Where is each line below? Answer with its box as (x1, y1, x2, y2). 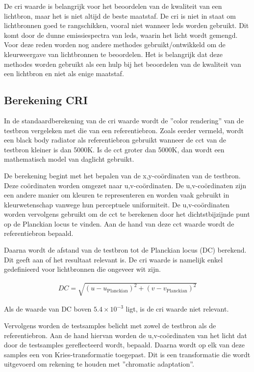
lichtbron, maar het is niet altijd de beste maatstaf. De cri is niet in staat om (4, 10, 236, 21)
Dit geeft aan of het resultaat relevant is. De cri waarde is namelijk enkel (4, 254, 223, 264)
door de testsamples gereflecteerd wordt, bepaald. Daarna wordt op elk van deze (4, 340, 245, 350)
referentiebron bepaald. (4, 228, 74, 238)
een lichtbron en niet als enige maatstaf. (4, 68, 124, 79)
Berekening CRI (4, 92, 88, 108)
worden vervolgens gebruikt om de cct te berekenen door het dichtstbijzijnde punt (4, 209, 250, 219)
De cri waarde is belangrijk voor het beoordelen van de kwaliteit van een (4, 1, 222, 11)
